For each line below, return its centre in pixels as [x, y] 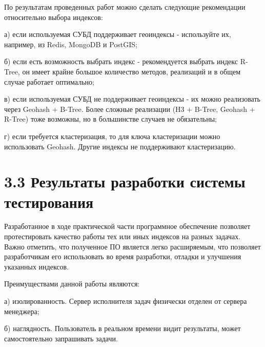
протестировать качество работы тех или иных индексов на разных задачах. [123, 236]
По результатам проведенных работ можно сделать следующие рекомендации [125, 7]
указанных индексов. [37, 266]
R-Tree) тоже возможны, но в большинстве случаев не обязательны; [111, 119]
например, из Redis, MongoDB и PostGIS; [71, 44]
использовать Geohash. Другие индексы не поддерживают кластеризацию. [120, 146]
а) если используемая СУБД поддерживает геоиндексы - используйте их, [118, 34]
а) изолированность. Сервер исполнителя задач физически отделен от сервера [126, 301]
